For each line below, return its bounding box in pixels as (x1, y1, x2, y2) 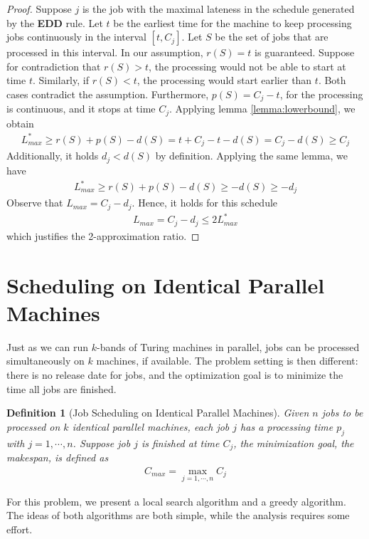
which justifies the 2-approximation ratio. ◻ (6, 228, 200, 243)
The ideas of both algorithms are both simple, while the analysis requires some (6, 508, 350, 523)
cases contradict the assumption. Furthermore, (6, 86, 209, 101)
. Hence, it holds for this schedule (132, 195, 278, 210)
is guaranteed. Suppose (255, 45, 355, 60)
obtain (6, 115, 34, 130)
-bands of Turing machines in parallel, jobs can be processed (97, 339, 360, 354)
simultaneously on (6, 353, 85, 368)
